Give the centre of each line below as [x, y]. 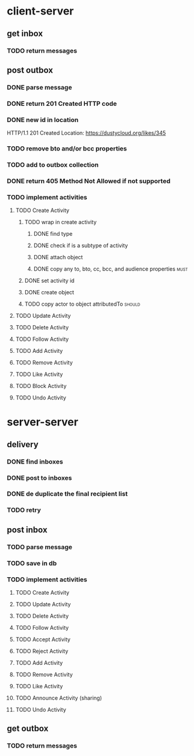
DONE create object [49, 292]
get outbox [28, 729]
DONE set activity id [49, 281]
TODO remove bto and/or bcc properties [67, 148]
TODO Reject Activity [42, 651]
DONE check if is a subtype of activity [81, 245]
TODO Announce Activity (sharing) [59, 698]
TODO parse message [40, 547]
